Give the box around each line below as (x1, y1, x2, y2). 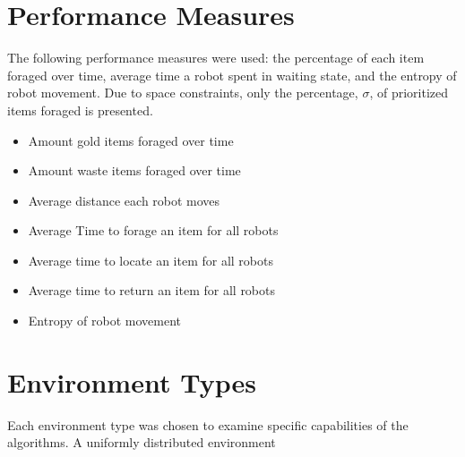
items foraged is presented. (7, 100, 153, 119)
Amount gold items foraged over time (28, 131, 234, 149)
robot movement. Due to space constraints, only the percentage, (7, 83, 358, 102)
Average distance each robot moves (28, 190, 220, 209)
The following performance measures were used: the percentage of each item (7, 48, 425, 67)
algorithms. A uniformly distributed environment (7, 433, 276, 452)
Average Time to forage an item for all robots (28, 221, 279, 240)
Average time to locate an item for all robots (28, 250, 273, 269)
